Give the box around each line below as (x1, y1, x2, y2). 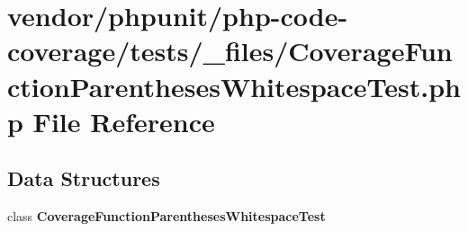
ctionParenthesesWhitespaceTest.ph (7, 67, 462, 104)
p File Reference (7, 102, 215, 139)
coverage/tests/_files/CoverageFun (7, 32, 453, 69)
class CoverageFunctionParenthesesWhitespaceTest (7, 207, 326, 226)
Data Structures (7, 164, 160, 192)
